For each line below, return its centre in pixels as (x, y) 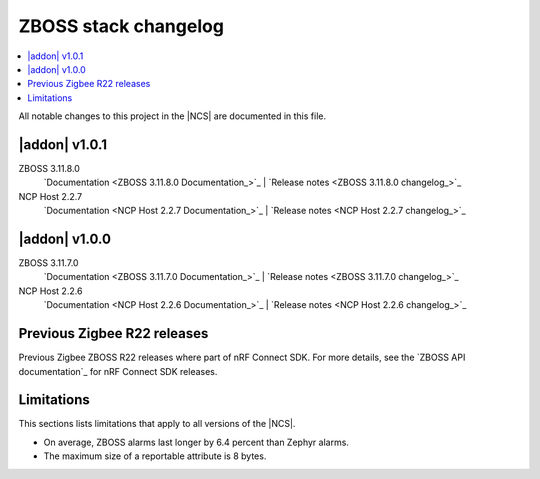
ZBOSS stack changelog (121, 26)
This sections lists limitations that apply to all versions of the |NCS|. (157, 424)
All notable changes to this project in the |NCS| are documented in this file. (172, 116)
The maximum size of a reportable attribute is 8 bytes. (155, 456)
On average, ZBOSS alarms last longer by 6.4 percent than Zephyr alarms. (196, 442)
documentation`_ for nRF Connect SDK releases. (118, 371)
